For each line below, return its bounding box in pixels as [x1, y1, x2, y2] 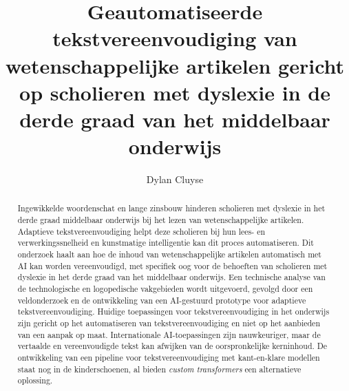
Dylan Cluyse [146, 172, 204, 187]
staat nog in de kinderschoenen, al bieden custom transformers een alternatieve [17, 363, 302, 374]
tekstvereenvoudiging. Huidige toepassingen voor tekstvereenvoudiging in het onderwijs [17, 306, 330, 317]
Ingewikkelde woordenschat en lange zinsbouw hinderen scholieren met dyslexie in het [17, 202, 326, 214]
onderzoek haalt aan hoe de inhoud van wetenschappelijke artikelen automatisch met [17, 249, 321, 260]
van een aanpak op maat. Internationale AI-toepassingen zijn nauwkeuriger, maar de [17, 328, 321, 340]
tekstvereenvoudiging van [52, 24, 297, 52]
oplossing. [17, 374, 53, 386]
